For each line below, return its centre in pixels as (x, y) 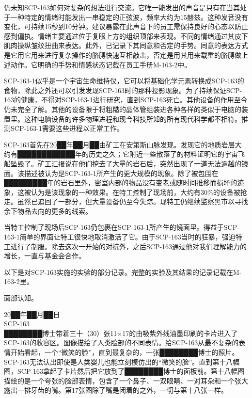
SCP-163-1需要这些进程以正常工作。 (67, 128)
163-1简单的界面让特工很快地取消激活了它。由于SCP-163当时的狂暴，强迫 (120, 237)
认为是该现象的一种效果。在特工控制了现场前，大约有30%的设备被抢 (139, 192)
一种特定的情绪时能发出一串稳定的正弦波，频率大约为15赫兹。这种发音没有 (129, 17)
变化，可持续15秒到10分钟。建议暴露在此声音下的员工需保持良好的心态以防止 (126, 26)
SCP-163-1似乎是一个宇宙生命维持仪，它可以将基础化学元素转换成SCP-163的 (124, 81)
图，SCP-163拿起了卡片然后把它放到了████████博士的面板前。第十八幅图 (124, 371)
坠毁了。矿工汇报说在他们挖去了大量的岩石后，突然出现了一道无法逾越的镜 (129, 163)
